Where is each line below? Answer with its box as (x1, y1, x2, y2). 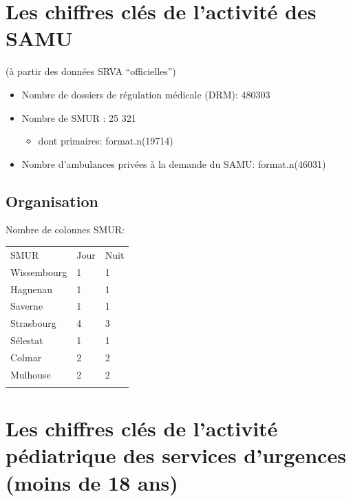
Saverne (10, 299, 43, 313)
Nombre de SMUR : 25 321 (21, 110, 136, 125)
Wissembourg (10, 264, 67, 279)
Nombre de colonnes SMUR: (6, 222, 125, 237)
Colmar (10, 350, 42, 364)
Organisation (6, 190, 98, 211)
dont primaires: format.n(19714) (38, 134, 173, 148)
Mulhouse (10, 367, 51, 381)
